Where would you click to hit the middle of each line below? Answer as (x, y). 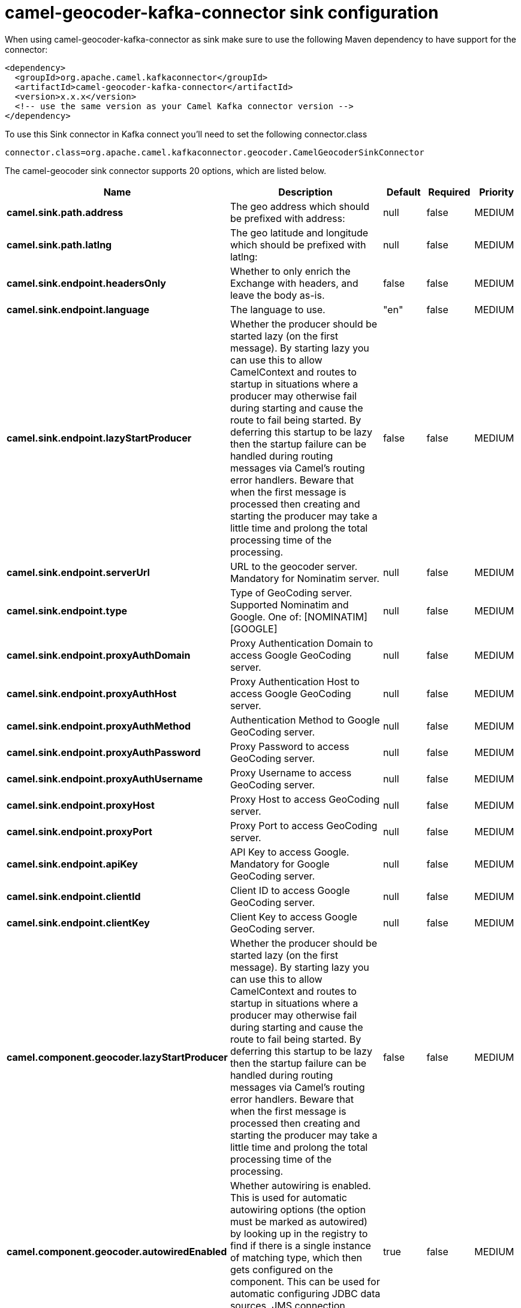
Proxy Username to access (291, 772)
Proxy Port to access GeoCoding (304, 825)
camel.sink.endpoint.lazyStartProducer (99, 438)
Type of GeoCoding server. (291, 592)
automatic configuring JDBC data (305, 1293)
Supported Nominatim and (289, 604)
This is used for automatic (288, 1197)
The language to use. (278, 309)
